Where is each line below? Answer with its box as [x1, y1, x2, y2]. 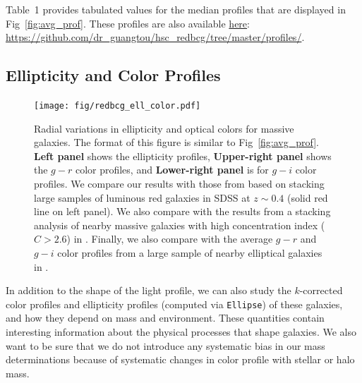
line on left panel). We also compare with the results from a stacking [34, 204, 331, 219]
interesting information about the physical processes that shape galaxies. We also [6, 324, 356, 339]
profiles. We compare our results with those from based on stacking [34, 176, 325, 191]
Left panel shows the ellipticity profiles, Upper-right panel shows [34, 148, 332, 163]
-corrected [299, 283, 343, 298]
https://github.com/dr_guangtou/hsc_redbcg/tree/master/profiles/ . [6, 30, 305, 44]
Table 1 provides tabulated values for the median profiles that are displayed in [6, 2, 346, 16]
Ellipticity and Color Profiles [6, 64, 221, 86]
